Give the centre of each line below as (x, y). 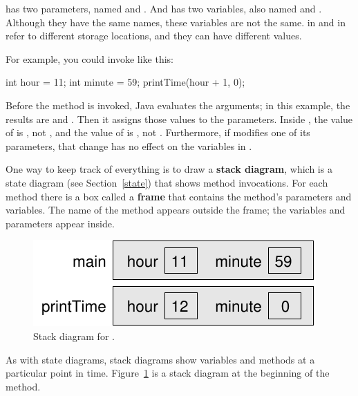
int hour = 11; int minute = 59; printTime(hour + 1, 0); (125, 82)
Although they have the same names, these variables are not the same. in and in (176, 22)
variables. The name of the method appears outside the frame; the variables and (176, 210)
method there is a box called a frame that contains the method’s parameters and (179, 196)
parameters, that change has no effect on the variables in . (129, 145)
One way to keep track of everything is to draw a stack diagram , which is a (169, 169)
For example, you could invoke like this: (89, 58)
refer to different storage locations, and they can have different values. (154, 36)
